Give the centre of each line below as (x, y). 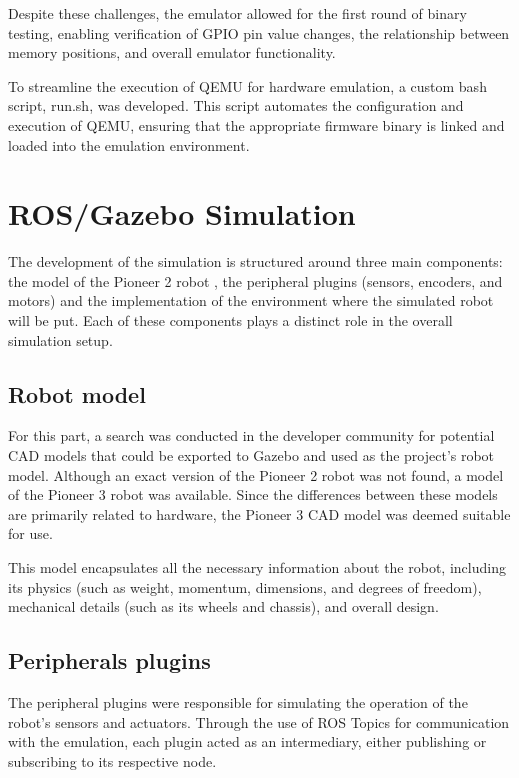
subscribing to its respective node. (112, 760)
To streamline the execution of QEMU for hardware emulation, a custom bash (247, 85)
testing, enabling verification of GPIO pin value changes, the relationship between (259, 32)
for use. (30, 533)
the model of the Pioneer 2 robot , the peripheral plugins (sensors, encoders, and (255, 280)
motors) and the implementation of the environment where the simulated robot (251, 300)
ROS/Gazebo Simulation (182, 213)
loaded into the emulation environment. (129, 144)
